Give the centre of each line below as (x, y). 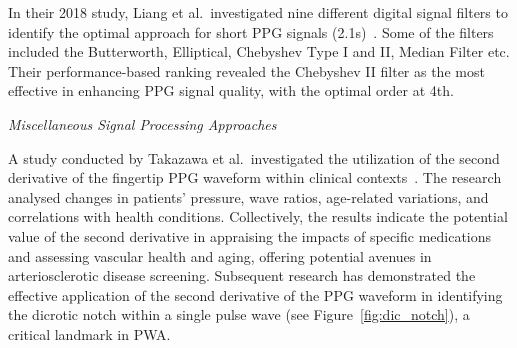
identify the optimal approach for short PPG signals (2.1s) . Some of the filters (251, 31)
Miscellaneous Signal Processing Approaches (142, 123)
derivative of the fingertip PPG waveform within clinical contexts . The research (255, 177)
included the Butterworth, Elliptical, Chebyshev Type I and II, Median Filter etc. (259, 51)
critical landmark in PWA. (89, 333)
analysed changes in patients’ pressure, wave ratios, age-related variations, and (248, 196)
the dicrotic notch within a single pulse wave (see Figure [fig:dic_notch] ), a (239, 314)
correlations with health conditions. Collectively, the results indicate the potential (258, 216)
